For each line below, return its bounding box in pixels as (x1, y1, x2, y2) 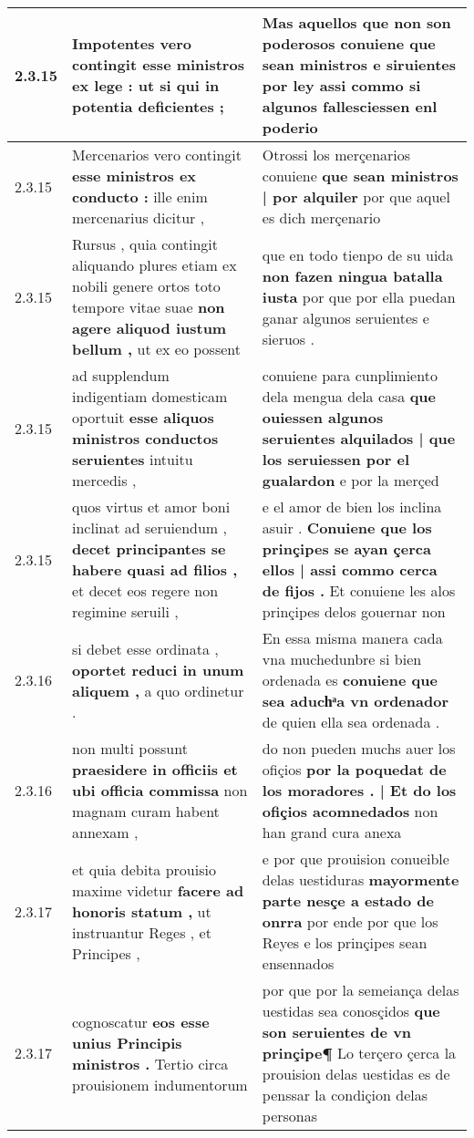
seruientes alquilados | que (262, 428, 456, 449)
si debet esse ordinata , (72, 637, 219, 659)
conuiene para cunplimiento (262, 365, 438, 386)
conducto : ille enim (72, 186, 208, 207)
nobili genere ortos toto (72, 275, 221, 296)
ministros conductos (72, 428, 219, 449)
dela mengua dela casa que (262, 386, 437, 407)
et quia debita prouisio (72, 858, 216, 880)
